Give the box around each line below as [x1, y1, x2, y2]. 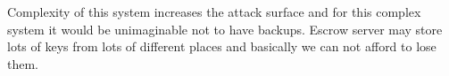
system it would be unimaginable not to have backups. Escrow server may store [7, 19, 443, 38]
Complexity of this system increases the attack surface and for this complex [7, 3, 421, 20]
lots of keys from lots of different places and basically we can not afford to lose [7, 37, 437, 56]
